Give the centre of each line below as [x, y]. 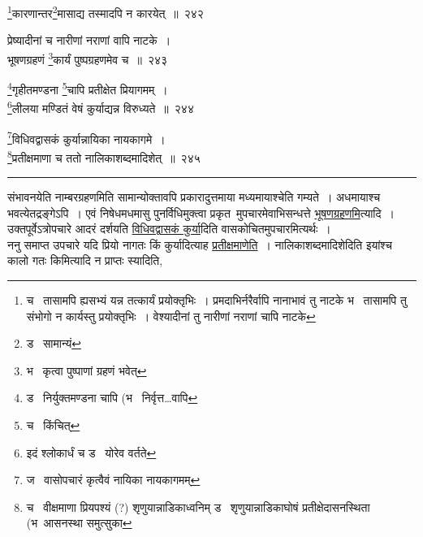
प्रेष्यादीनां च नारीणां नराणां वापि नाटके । [89, 40]
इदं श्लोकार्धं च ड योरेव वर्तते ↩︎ [91, 452]
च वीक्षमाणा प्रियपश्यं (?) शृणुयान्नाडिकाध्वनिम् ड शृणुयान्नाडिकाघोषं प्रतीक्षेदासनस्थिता [198, 507]
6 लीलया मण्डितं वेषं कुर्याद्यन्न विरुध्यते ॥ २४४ [101, 107]
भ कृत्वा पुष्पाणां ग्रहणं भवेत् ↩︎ [86, 370]
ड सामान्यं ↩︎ [54, 343]
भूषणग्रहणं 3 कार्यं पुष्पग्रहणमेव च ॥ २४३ [88, 58]
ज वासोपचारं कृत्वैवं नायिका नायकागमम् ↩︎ [113, 480]
